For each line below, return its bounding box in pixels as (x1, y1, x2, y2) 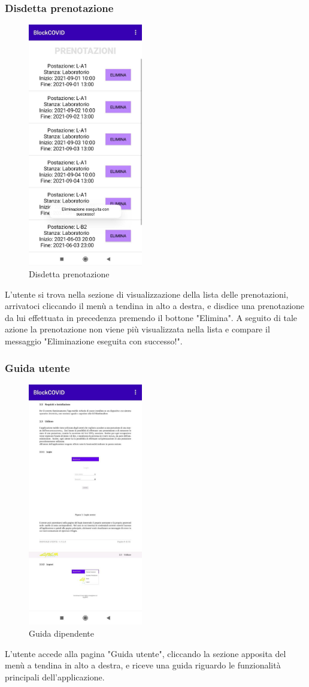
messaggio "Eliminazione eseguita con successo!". (5, 335, 183, 347)
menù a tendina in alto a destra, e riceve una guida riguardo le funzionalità (5, 659, 281, 671)
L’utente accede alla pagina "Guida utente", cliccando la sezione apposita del (5, 647, 286, 659)
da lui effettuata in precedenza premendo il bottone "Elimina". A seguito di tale (5, 311, 297, 323)
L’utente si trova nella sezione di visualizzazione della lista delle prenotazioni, (5, 287, 289, 300)
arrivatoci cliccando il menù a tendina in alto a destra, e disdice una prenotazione (5, 299, 305, 312)
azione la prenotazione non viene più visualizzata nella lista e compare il (5, 323, 270, 335)
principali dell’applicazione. (5, 670, 105, 683)
